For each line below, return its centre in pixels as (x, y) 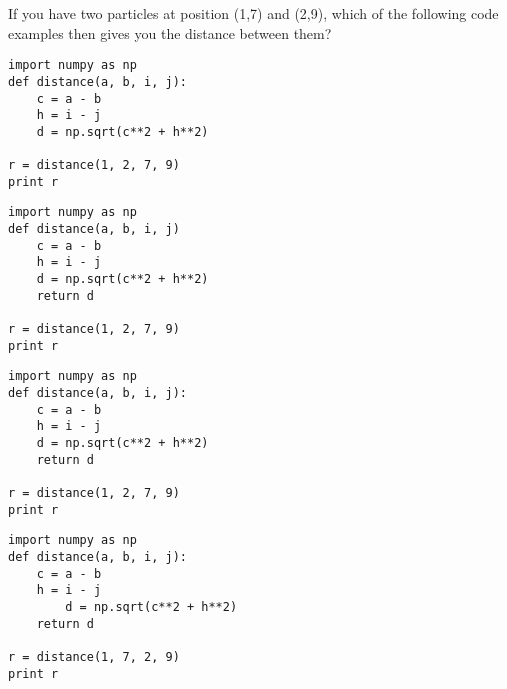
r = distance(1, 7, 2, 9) (94, 656)
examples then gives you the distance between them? (170, 32)
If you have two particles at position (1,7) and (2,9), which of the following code (253, 13)
